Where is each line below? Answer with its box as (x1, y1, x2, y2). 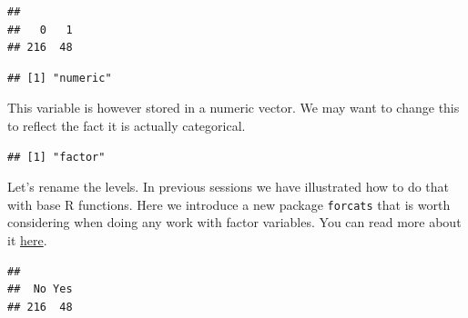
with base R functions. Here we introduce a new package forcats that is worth (7, 194, 451, 214)
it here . (7, 231, 47, 249)
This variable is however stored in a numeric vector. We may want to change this (7, 98, 460, 117)
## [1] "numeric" (7, 71, 112, 84)
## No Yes (7, 283, 73, 296)
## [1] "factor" (7, 150, 106, 164)
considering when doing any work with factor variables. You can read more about (7, 213, 462, 232)
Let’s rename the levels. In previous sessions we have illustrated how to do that (7, 177, 450, 196)
